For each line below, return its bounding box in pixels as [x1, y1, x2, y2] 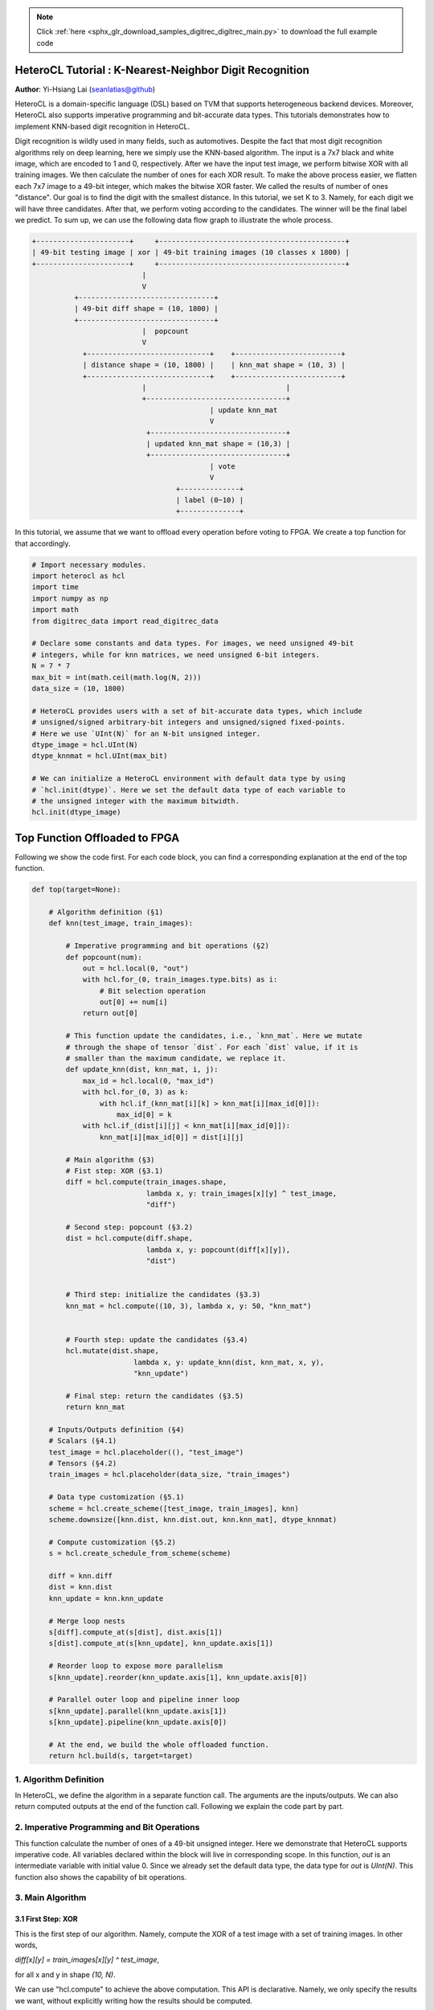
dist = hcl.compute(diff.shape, [65, 1234, 193, 1243]
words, [14, 1940, 38, 1950]
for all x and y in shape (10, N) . [14, 1970, 116, 1979]
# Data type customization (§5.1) [48, 1492, 185, 1502]
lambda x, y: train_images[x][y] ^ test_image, [145, 1188, 338, 1198]
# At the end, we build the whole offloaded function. [48, 1740, 269, 1749]
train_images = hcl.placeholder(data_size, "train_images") [48, 1470, 291, 1479]
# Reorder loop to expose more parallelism [48, 1661, 223, 1671]
